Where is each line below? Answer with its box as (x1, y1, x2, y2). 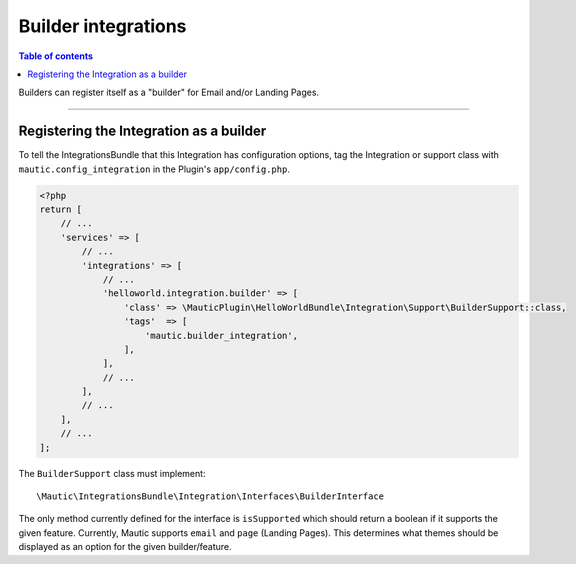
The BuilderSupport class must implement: (18, 467, 206, 479)
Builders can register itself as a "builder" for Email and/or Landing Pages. (18, 86, 320, 99)
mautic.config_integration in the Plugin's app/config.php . (18, 163, 290, 175)
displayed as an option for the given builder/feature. (18, 541, 232, 553)
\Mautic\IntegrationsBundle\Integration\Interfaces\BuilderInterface (36, 491, 385, 502)
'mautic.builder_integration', (145, 330, 299, 341)
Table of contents (18, 50, 94, 62)
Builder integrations (18, 15, 187, 37)
